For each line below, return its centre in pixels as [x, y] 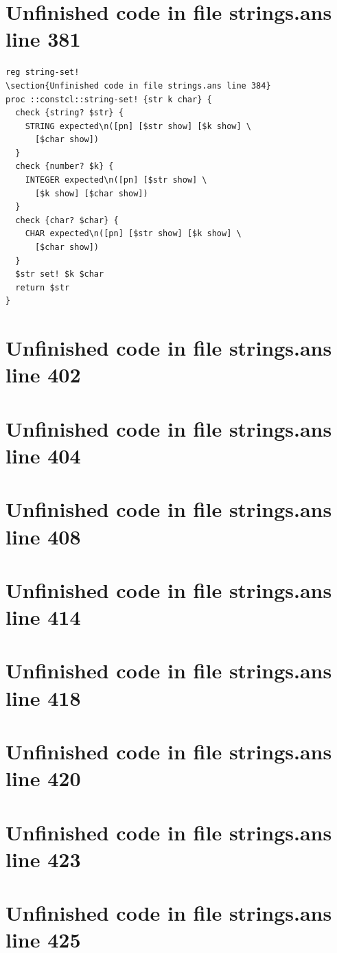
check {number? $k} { [65, 167]
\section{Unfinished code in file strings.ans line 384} [138, 85]
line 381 [43, 39]
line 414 [43, 617]
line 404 [43, 455]
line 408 [43, 536]
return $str [43, 287]
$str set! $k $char [60, 274]
